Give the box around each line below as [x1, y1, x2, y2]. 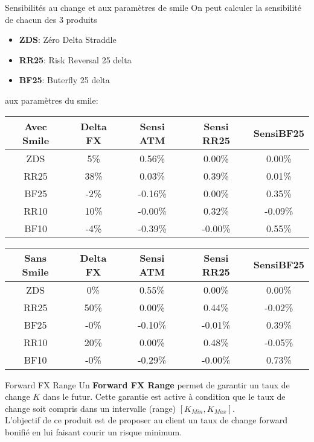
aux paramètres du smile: [5, 93, 98, 106]
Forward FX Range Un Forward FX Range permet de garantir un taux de [5, 378, 290, 391]
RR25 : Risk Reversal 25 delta [19, 53, 132, 66]
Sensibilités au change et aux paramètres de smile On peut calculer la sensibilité [5, 1, 301, 13]
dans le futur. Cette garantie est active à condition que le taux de [42, 390, 286, 403]
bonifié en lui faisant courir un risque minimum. [5, 425, 182, 438]
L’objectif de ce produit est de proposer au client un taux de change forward [5, 414, 288, 426]
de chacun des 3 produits [5, 13, 97, 25]
